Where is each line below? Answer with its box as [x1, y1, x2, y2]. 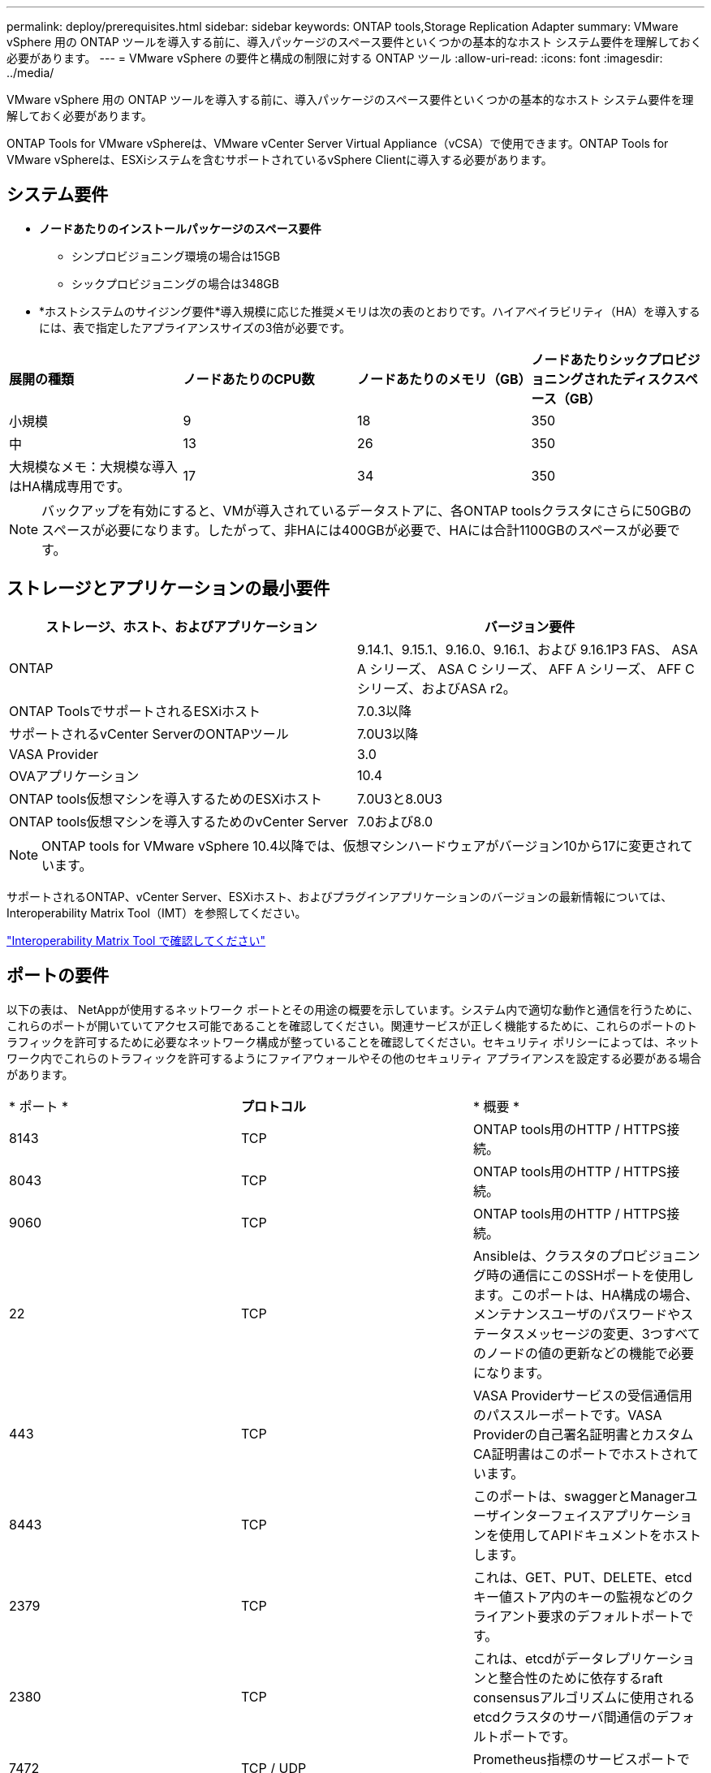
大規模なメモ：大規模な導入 [9, 458, 179, 475]
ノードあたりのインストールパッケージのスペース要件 [39, 221, 321, 235]
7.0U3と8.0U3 [357, 790, 442, 807]
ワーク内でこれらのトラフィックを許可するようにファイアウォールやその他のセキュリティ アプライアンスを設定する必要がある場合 [6, 1050, 701, 1065]
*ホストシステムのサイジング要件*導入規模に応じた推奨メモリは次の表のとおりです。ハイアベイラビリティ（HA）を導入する [39, 304, 700, 318]
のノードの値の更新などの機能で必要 [472, 1344, 694, 1361]
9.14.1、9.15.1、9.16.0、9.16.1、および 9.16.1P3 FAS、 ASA [357, 641, 698, 658]
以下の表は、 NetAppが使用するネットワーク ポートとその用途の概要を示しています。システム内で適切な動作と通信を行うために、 [6, 1002, 699, 1016]
